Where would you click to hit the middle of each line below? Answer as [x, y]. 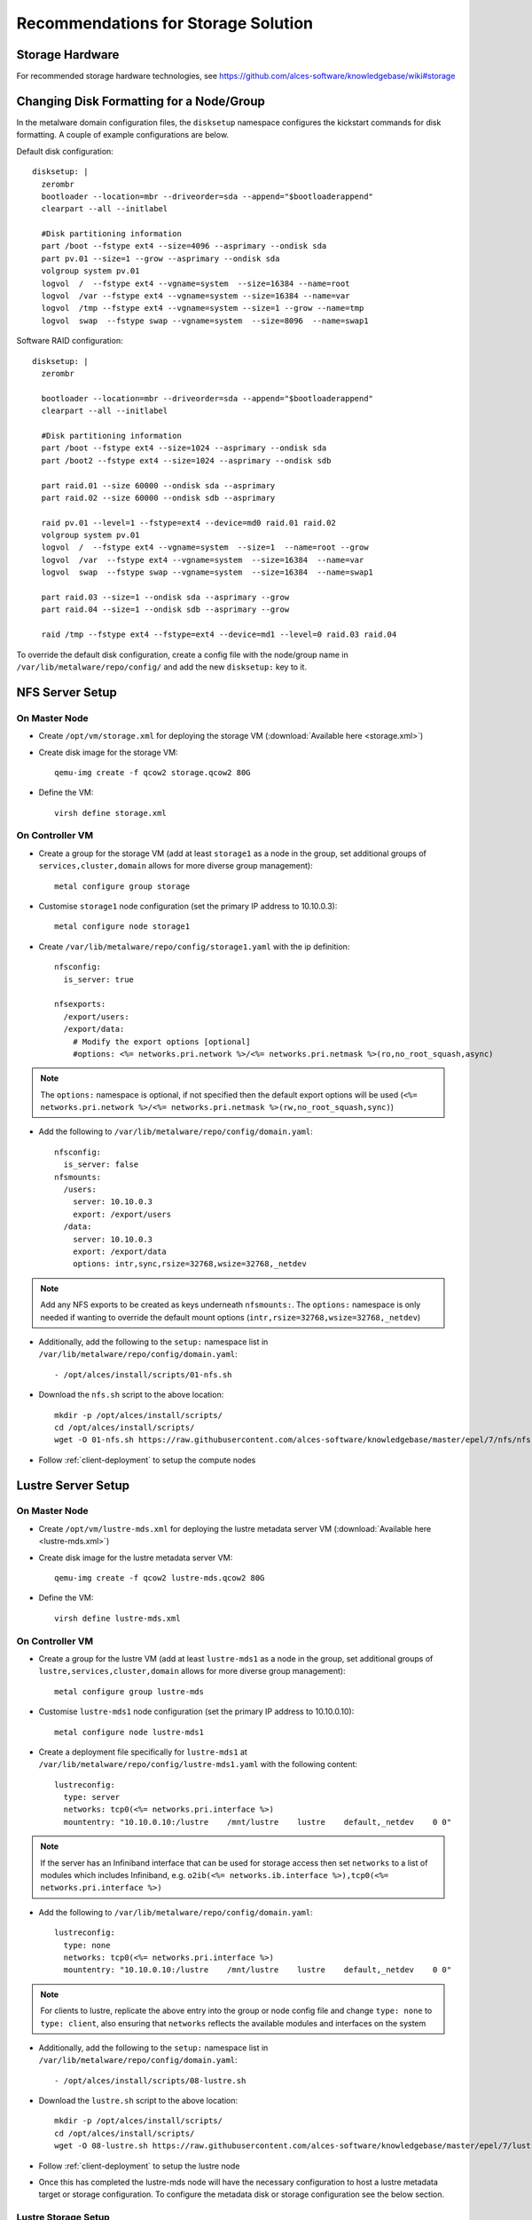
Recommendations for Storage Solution [165, 23]
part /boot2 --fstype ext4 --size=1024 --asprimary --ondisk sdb [186, 460]
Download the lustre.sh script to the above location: [138, 2101]
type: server [92, 1797]
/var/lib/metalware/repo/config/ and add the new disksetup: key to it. [162, 667]
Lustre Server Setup [73, 1485]
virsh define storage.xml [111, 813]
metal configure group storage [122, 886]
